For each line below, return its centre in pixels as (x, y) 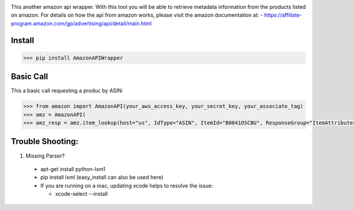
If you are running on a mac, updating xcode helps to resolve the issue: (127, 185)
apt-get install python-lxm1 (73, 169)
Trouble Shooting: (45, 142)
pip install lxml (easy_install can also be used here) (102, 178)
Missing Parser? (45, 156)
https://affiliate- (283, 15)
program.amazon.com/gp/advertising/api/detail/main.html (81, 23)
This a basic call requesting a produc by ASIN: (67, 91)
